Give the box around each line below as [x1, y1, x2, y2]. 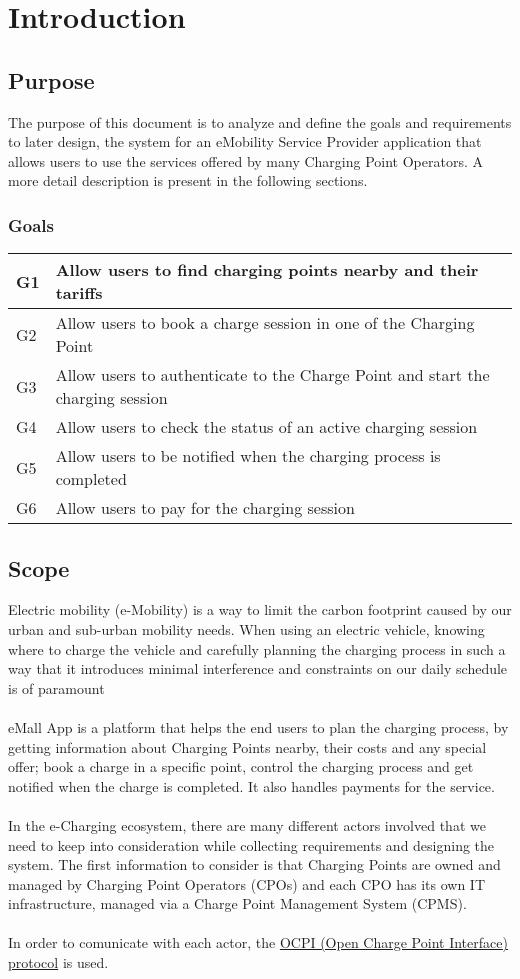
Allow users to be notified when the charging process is [55, 444, 441, 468]
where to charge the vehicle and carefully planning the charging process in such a [8, 638, 506, 659]
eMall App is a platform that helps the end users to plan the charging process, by [8, 716, 509, 737]
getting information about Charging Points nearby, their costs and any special [8, 736, 487, 757]
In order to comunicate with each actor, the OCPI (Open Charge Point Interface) [8, 932, 508, 953]
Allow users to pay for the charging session [55, 496, 355, 520]
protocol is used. [8, 952, 109, 973]
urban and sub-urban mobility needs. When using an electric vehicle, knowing [8, 618, 485, 639]
